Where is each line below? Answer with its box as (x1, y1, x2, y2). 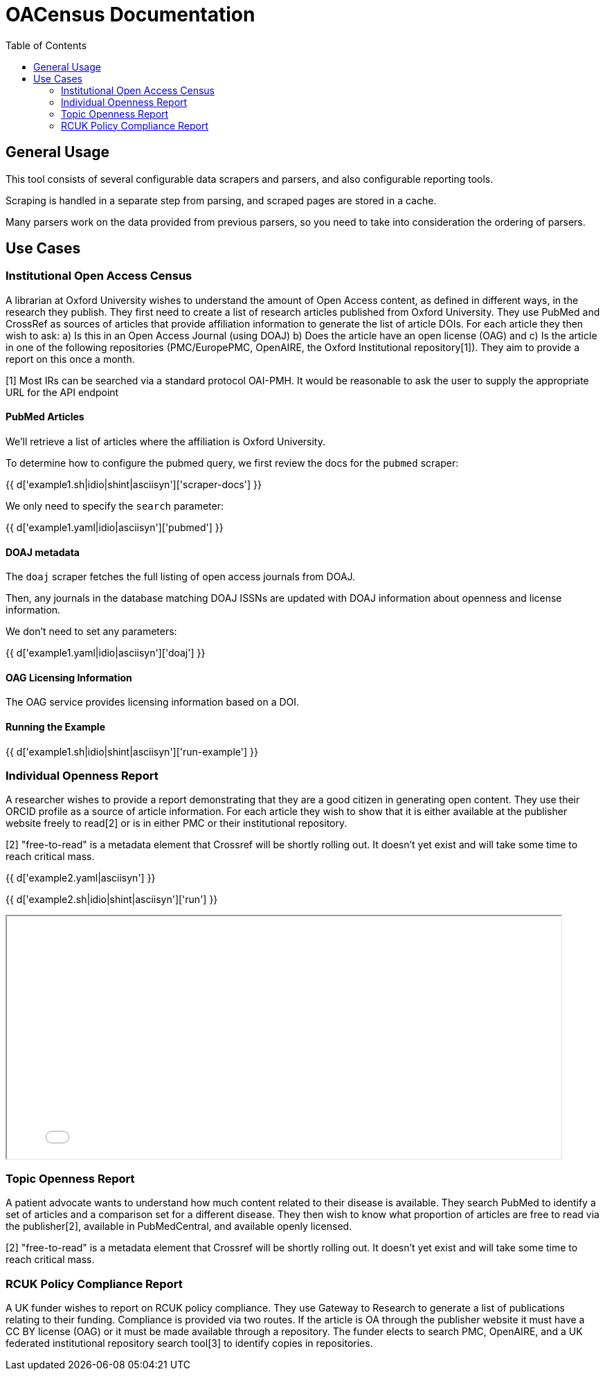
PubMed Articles (6, 411, 84, 423)
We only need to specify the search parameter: (6, 500, 224, 512)
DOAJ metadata (6, 546, 80, 558)
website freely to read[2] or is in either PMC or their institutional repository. (6, 817, 347, 830)
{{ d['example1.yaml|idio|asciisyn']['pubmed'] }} (6, 521, 224, 534)
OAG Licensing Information (6, 671, 132, 683)
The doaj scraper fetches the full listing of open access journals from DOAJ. (6, 571, 356, 583)
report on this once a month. (6, 352, 135, 365)
